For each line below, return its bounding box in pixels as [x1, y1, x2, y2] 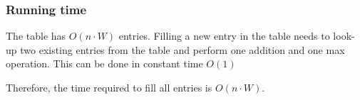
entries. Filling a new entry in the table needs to [118, 28, 330, 43]
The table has [6, 28, 66, 43]
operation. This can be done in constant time [6, 56, 203, 71]
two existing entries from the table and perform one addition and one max [20, 42, 345, 57]
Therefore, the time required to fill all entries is [6, 80, 212, 94]
